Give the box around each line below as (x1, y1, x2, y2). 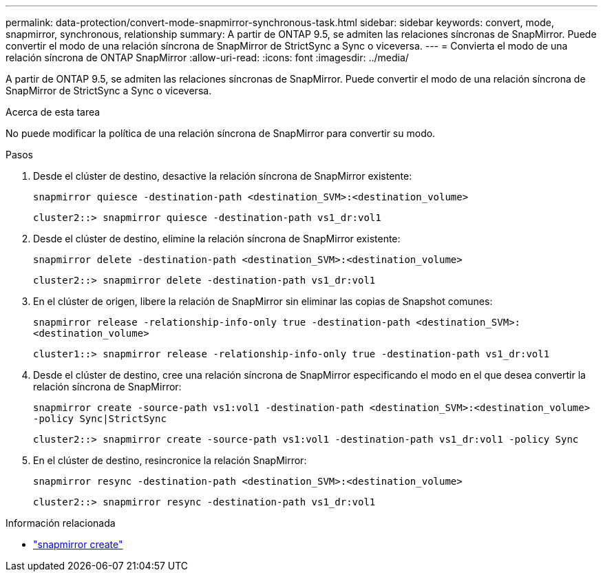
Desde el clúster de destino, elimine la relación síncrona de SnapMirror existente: (33, 233, 401, 244)
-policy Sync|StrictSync (33, 413, 167, 424)
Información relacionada (6, 517, 116, 529)
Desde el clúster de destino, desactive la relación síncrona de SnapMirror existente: (33, 170, 412, 182)
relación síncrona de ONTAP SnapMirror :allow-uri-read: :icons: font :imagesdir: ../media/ (6, 52, 409, 63)
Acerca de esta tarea (6, 106, 100, 118)
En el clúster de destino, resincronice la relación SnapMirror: (33, 454, 307, 466)
